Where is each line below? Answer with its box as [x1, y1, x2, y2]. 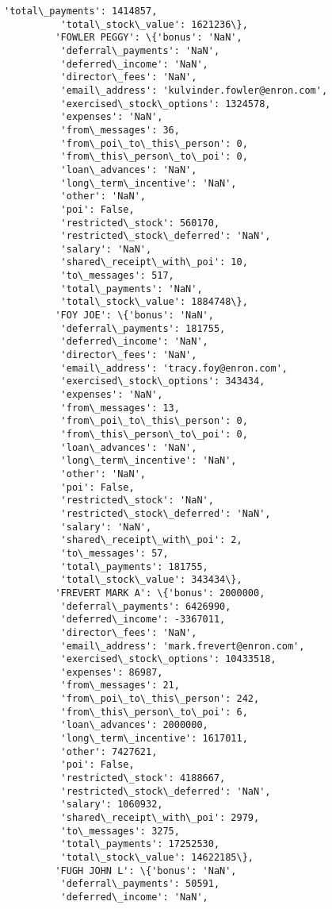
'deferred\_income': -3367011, [60, 614, 226, 626]
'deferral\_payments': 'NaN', [60, 44, 220, 56]
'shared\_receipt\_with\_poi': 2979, [60, 812, 260, 824]
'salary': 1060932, [60, 799, 163, 811]
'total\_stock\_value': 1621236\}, [60, 18, 248, 30]
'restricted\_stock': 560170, [60, 217, 220, 229]
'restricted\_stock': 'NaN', [60, 495, 214, 506]
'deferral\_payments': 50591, [60, 878, 220, 890]
